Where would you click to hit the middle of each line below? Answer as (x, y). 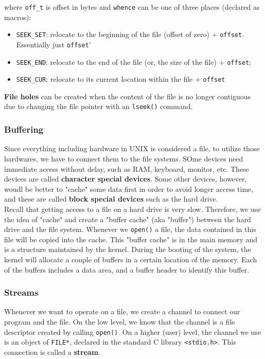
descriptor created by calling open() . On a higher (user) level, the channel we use (133, 331)
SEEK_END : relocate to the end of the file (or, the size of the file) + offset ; (134, 61)
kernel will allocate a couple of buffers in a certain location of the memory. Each (131, 259)
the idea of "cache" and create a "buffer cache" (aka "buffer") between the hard (128, 219)
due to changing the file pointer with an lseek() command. (99, 106)
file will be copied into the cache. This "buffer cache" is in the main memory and (131, 239)
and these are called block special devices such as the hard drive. (111, 199)
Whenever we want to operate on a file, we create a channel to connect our (122, 311)
